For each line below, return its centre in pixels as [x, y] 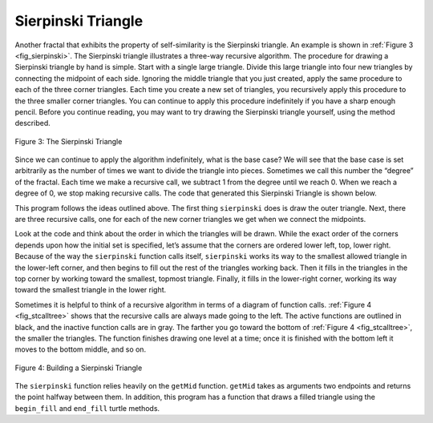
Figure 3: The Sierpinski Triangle [69, 141]
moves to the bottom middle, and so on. [81, 349]
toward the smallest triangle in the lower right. [91, 290]
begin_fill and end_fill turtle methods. [87, 408]
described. [33, 123]
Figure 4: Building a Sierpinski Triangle [79, 368]
